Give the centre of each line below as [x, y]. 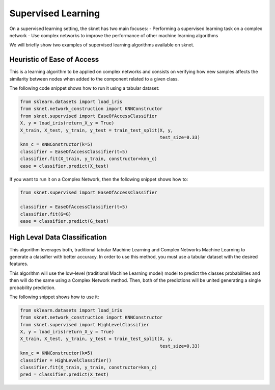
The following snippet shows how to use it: [54, 297]
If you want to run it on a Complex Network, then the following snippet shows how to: [99, 179]
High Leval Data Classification [58, 237]
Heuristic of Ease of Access [54, 59]
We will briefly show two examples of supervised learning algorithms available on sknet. [102, 45]
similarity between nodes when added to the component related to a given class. [94, 79]
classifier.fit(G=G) [46, 214]
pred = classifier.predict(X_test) [64, 374]
